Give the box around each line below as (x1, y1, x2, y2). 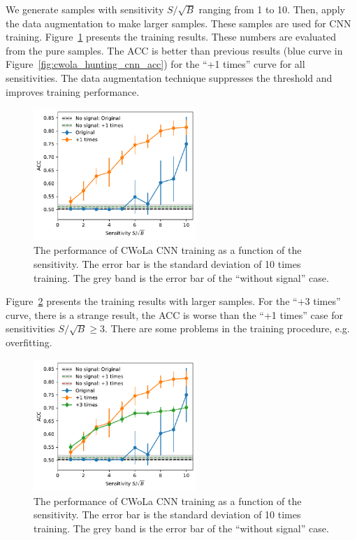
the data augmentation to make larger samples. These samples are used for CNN (6, 15, 351, 30)
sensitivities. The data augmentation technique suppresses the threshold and (6, 70, 333, 85)
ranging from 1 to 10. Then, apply (198, 2, 345, 16)
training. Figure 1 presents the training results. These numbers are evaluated (6, 29, 337, 44)
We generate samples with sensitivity (6, 2, 164, 16)
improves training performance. (6, 84, 140, 99)
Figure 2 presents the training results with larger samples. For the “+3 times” (6, 294, 341, 308)
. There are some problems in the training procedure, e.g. (104, 321, 350, 336)
